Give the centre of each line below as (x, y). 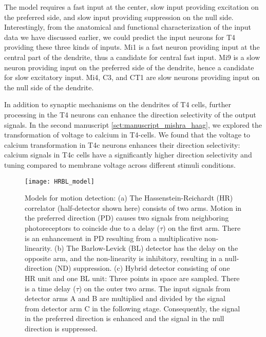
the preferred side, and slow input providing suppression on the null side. (119, 17)
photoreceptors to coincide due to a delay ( (92, 227)
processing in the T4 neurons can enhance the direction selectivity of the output (130, 114)
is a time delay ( (50, 288)
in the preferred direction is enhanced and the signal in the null (125, 318)
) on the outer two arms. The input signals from (155, 288)
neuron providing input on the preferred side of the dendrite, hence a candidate (129, 67)
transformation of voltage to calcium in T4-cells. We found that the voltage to (127, 135)
